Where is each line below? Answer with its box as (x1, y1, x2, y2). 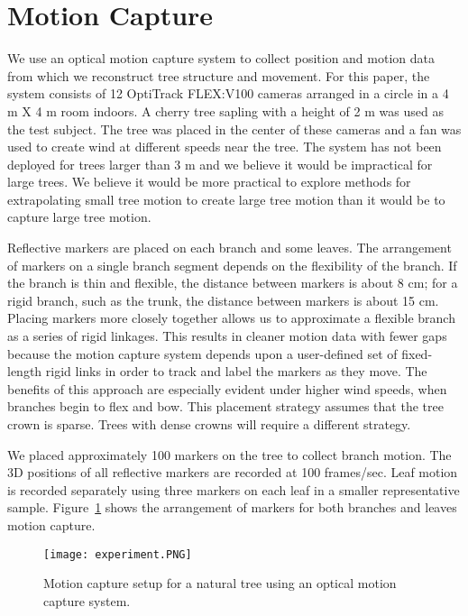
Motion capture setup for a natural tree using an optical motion (43, 574, 397, 593)
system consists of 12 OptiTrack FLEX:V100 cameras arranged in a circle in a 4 (7, 84, 449, 103)
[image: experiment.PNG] (43, 547, 192, 561)
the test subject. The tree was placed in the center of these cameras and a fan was (7, 119, 462, 138)
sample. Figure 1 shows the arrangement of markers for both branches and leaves (7, 498, 457, 517)
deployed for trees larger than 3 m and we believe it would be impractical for (7, 154, 433, 173)
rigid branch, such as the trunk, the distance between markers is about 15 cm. (7, 290, 439, 309)
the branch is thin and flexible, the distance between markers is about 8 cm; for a (7, 273, 458, 292)
